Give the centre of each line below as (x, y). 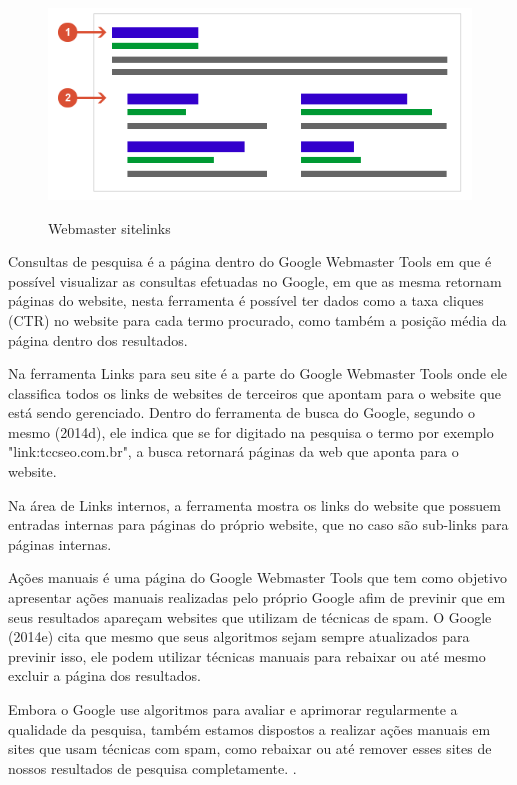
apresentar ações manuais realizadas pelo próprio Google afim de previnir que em (257, 597)
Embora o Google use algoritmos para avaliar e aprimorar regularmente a (233, 709)
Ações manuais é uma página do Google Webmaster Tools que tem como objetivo (257, 577)
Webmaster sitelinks (109, 227)
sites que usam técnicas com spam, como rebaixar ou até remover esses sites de (250, 748)
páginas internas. (60, 543)
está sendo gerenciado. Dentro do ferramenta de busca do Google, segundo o (242, 412)
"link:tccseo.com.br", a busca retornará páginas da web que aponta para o (233, 451)
